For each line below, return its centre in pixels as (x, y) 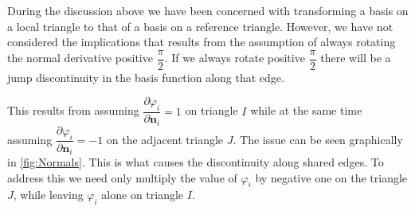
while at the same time (306, 110)
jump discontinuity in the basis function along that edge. (146, 77)
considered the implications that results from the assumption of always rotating (202, 42)
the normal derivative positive (80, 58)
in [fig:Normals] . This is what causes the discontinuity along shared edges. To (196, 162)
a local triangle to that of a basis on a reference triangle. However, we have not (200, 26)
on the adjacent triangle (165, 139)
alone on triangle (143, 195)
